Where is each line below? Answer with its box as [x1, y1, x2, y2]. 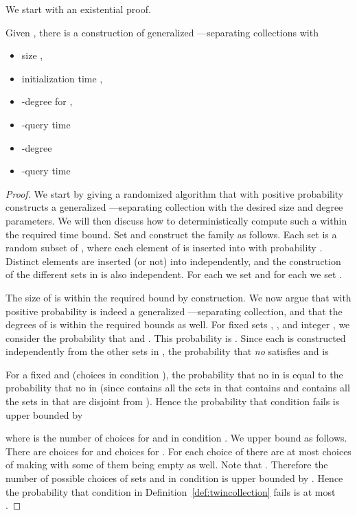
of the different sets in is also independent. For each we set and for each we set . [5, 267, 342, 282]
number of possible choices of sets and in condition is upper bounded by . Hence [5, 471, 343, 485]
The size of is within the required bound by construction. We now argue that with [5, 290, 352, 304]
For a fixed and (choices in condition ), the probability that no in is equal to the [5, 367, 343, 381]
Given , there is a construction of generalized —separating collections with [5, 25, 319, 39]
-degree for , [21, 94, 73, 108]
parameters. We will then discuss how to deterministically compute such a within [5, 213, 347, 227]
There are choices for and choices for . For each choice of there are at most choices [5, 444, 352, 458]
